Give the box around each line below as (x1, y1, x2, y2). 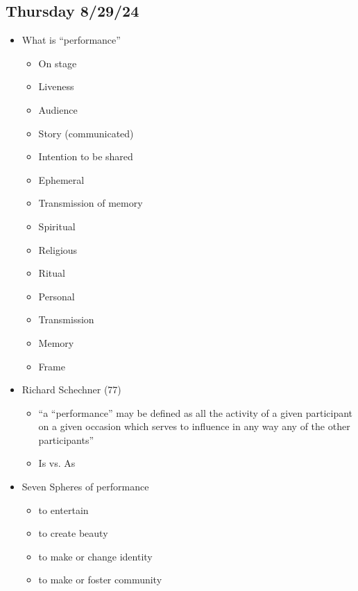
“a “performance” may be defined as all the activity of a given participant (38, 405, 353, 420)
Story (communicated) (38, 126, 134, 140)
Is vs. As (38, 456, 76, 470)
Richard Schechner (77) (22, 382, 121, 397)
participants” (38, 432, 94, 447)
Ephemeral (38, 172, 85, 187)
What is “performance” (22, 33, 121, 47)
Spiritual (38, 219, 76, 233)
